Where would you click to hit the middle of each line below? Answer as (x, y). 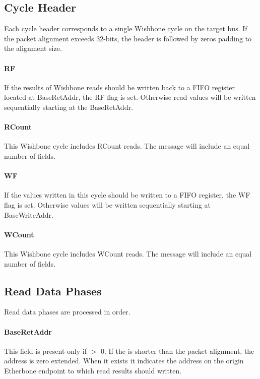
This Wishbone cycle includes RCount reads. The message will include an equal (127, 146)
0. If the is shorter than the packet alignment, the (177, 351)
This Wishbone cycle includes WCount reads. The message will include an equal (128, 253)
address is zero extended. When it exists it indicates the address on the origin (124, 361)
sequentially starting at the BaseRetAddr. (69, 107)
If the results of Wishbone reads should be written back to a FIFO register (119, 87)
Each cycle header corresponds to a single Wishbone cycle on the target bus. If (126, 28)
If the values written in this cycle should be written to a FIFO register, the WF (127, 195)
